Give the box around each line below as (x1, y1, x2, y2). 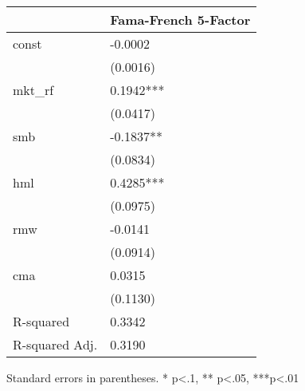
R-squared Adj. (13, 335, 98, 353)
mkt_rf (13, 81, 54, 99)
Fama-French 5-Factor (110, 10, 251, 29)
